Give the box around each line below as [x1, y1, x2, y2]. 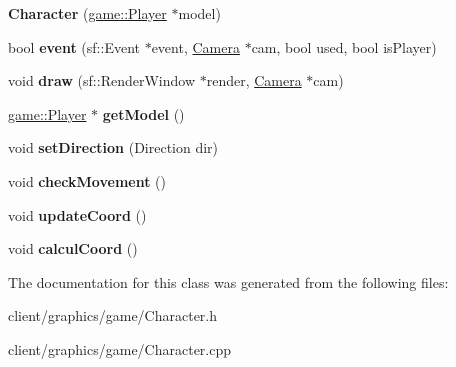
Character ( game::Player [8, 3, 167, 23]
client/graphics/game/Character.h [8, 305, 218, 326]
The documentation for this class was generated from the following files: [8, 271, 449, 292]
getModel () [102, 103, 185, 124]
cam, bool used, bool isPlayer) [251, 36, 437, 57]
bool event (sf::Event [8, 36, 140, 57]
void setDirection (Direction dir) [8, 137, 219, 158]
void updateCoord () [8, 204, 147, 225]
